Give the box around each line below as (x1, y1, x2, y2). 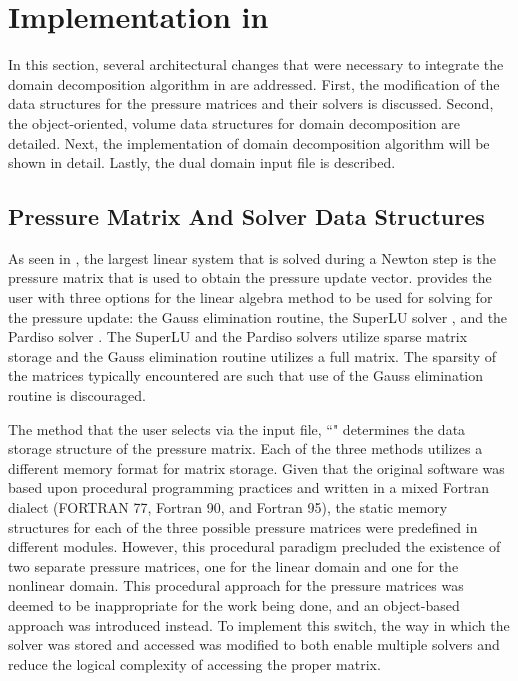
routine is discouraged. (8, 385, 146, 406)
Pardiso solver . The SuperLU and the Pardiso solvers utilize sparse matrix (8, 326, 468, 347)
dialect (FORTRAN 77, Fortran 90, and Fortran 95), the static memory (8, 497, 448, 518)
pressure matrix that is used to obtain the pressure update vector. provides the (8, 267, 492, 288)
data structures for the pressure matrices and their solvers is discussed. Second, (8, 93, 494, 114)
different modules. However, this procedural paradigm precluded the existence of (8, 536, 501, 557)
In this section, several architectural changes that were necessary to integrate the (8, 54, 504, 75)
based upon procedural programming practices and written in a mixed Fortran (8, 477, 489, 498)
